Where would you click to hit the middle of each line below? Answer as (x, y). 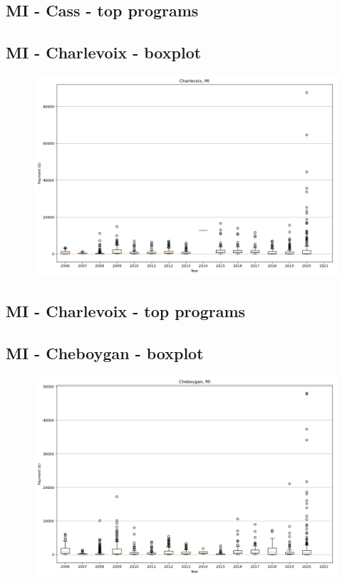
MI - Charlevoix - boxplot (104, 52)
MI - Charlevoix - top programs (126, 311)
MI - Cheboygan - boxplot (105, 353)
